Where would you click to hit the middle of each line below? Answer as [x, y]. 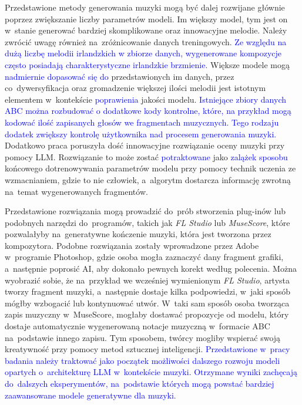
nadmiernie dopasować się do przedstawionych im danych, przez [120, 76]
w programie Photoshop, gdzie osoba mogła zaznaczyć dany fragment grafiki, [144, 257]
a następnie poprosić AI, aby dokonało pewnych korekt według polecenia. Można [151, 269]
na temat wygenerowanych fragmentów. [76, 191]
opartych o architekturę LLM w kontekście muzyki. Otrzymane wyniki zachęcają [151, 372]
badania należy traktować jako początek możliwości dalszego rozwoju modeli [142, 360]
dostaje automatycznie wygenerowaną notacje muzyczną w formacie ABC [137, 326]
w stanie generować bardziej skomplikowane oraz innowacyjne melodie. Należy [146, 30]
